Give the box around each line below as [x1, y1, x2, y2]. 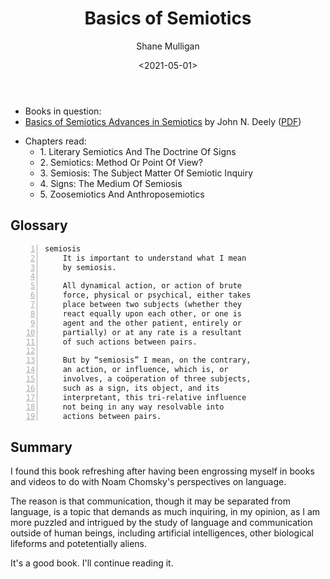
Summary [10, 438, 73, 456]
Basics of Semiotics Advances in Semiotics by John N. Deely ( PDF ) [24, 115, 302, 127]
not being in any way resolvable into [62, 402, 225, 412]
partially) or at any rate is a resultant [62, 327, 242, 337]
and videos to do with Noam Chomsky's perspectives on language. [10, 476, 287, 488]
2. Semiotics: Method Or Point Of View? [39, 156, 203, 168]
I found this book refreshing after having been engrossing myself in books [10, 465, 315, 477]
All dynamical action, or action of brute [62, 281, 242, 291]
